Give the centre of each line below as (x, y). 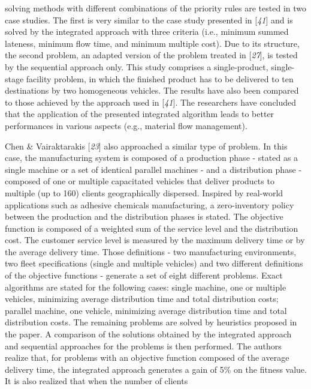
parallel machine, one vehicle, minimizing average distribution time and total (146, 310)
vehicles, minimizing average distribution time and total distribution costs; (142, 299)
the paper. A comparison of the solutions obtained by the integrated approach (148, 334)
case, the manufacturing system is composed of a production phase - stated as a (152, 158)
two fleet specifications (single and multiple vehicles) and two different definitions (154, 263)
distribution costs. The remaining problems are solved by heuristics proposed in (151, 322)
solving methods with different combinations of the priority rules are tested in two (156, 8)
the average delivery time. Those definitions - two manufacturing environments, (151, 251)
